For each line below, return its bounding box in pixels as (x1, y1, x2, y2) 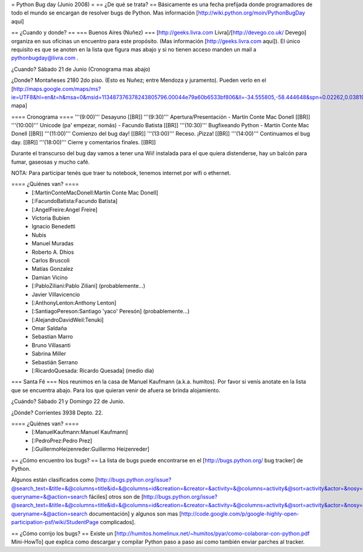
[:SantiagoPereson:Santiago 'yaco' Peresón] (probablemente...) (31, 308, 190, 315)
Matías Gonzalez (31, 265, 74, 273)
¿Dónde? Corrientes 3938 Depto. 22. (11, 409, 103, 416)
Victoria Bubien (31, 214, 70, 221)
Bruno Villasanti (31, 341, 71, 348)
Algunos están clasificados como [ (11, 476, 98, 484)
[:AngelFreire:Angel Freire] (31, 206, 98, 213)
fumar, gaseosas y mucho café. (11, 158, 90, 165)
